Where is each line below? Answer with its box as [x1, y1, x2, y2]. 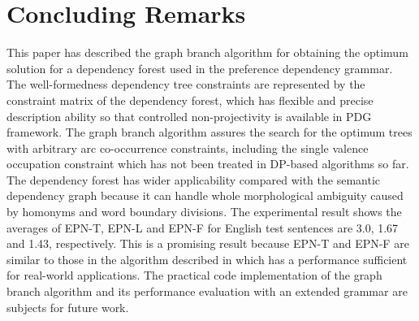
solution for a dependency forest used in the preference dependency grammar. [6, 59, 393, 76]
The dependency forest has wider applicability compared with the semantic [6, 171, 381, 188]
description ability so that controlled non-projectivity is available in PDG [6, 107, 372, 124]
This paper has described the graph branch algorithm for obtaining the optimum [6, 44, 408, 61]
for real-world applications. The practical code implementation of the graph [6, 267, 382, 284]
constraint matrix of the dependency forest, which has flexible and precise [6, 91, 374, 108]
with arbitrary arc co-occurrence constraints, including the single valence [6, 139, 369, 156]
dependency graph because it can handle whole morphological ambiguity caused [6, 187, 404, 204]
